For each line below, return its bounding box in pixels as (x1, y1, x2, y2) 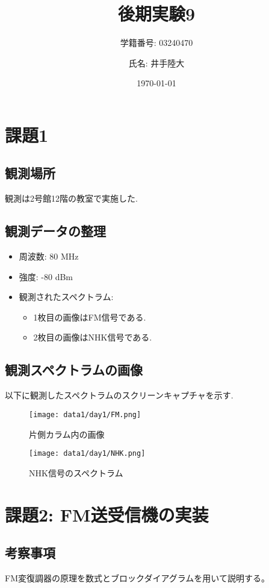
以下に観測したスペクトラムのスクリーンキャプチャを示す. (5, 389, 233, 401)
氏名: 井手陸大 (128, 56, 185, 69)
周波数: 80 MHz (19, 250, 79, 263)
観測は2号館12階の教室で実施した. (5, 192, 138, 205)
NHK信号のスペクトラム (29, 466, 123, 479)
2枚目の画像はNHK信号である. (33, 331, 152, 344)
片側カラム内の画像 (29, 427, 105, 440)
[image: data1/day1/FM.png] (29, 410, 141, 419)
